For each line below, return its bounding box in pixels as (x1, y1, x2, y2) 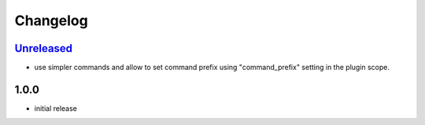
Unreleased (14, 42, 73, 55)
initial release (34, 103, 78, 113)
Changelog (14, 12, 88, 29)
